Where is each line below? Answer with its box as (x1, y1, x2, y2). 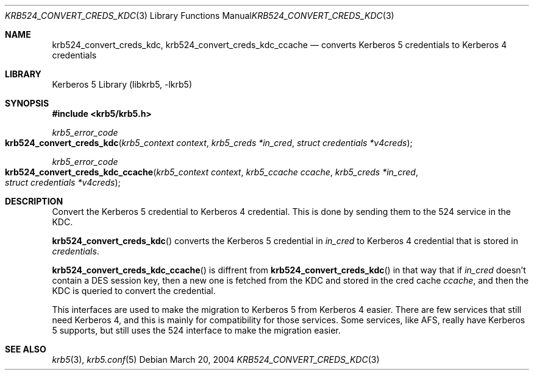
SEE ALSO (5, 344, 46, 354)
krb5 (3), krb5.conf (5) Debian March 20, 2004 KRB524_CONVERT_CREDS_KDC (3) (52, 354, 380, 365)
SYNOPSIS (5, 98, 49, 108)
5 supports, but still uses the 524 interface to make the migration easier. (52, 325, 341, 335)
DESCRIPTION (5, 196, 63, 206)
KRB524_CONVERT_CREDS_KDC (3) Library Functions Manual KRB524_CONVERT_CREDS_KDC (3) (5, 10, 394, 21)
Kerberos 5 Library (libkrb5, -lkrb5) (52, 79, 193, 89)
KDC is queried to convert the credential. (52, 286, 216, 296)
